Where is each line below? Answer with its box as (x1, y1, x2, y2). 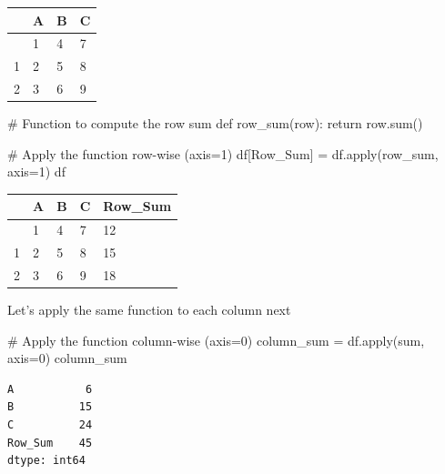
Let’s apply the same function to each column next (7, 300, 291, 319)
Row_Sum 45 (7, 436, 93, 449)
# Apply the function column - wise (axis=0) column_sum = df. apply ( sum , (7, 330, 425, 349)
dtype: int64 (7, 454, 86, 468)
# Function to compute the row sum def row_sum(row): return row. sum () (7, 114, 423, 133)
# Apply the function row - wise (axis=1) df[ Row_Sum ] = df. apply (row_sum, (7, 144, 439, 163)
